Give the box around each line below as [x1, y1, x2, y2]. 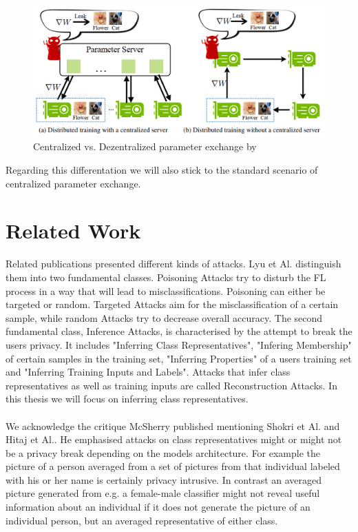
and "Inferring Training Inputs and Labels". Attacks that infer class [6, 365, 291, 379]
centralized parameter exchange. [6, 176, 141, 190]
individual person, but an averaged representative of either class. [6, 513, 278, 527]
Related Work [6, 216, 141, 245]
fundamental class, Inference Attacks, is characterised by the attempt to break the [6, 324, 352, 338]
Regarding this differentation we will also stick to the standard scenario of [6, 163, 318, 177]
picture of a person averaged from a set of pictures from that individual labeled [6, 459, 340, 473]
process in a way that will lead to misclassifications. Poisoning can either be [6, 283, 326, 298]
